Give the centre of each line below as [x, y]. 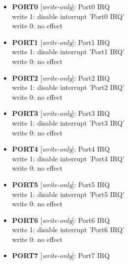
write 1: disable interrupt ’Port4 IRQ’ [68, 158]
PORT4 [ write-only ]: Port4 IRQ [61, 149]
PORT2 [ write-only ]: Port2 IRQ [61, 77]
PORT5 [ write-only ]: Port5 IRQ [61, 184]
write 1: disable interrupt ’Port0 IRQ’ [68, 16]
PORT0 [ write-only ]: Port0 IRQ [61, 6]
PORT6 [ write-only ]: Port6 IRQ [61, 220]
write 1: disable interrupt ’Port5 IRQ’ [68, 194]
